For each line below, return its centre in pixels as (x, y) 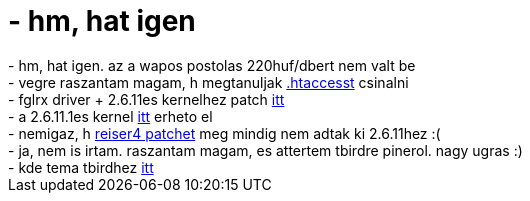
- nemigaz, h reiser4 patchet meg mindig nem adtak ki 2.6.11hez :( (224, 133)
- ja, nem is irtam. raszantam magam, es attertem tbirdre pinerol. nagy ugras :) (265, 150)
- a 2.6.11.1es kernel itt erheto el (110, 116)
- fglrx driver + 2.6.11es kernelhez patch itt (146, 99)
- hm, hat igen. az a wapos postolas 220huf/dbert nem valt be (212, 65)
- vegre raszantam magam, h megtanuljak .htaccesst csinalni (208, 82)
